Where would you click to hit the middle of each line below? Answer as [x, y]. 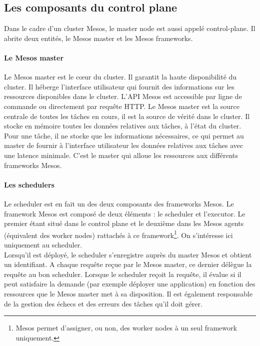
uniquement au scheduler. [43, 244]
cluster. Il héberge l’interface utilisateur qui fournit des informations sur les [119, 86]
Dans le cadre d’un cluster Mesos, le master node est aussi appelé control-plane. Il [130, 28]
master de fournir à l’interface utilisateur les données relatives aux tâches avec [124, 145]
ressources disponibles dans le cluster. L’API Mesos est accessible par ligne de [123, 96]
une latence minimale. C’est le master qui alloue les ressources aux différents [121, 155]
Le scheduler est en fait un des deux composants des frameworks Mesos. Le [119, 203]
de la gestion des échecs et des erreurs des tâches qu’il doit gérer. [103, 303]
